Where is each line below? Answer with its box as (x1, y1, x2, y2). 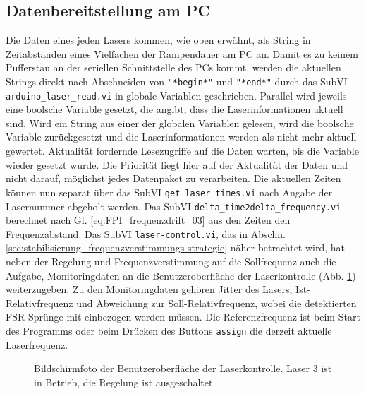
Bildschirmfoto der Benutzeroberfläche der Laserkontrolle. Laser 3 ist (34, 361, 332, 376)
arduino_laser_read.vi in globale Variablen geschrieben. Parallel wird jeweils (6, 88, 347, 102)
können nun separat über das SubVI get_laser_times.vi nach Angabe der (6, 184, 333, 199)
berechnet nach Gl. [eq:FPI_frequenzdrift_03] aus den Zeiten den (6, 213, 291, 227)
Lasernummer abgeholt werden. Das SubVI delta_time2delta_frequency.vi (6, 198, 341, 213)
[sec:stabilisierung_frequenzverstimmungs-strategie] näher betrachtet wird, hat (6, 240, 346, 255)
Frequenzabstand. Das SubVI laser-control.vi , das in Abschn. (6, 226, 286, 241)
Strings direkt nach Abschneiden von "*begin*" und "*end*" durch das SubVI (6, 73, 348, 88)
